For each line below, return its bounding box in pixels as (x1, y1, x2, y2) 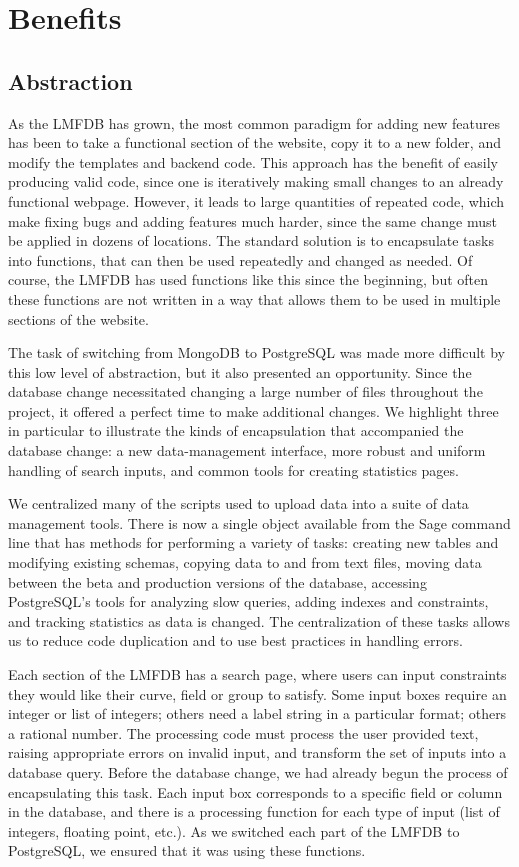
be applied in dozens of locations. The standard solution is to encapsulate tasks (8, 230, 494, 251)
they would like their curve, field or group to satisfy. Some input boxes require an (8, 683, 507, 704)
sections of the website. (8, 308, 149, 329)
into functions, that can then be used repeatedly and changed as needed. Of (8, 249, 473, 270)
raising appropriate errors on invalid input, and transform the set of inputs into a (8, 742, 507, 763)
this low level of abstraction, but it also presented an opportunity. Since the (8, 361, 472, 382)
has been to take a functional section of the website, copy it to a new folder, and (8, 132, 501, 153)
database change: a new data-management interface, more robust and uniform (8, 440, 486, 461)
